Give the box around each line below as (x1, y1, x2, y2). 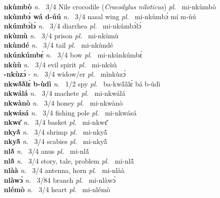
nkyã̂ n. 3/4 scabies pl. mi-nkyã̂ (4, 136, 107, 146)
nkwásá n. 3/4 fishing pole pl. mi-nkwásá (4, 107, 137, 117)
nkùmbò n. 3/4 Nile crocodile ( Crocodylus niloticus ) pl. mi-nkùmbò (4, 1, 216, 11)
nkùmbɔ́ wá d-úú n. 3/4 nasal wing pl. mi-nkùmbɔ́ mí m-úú (4, 11, 196, 21)
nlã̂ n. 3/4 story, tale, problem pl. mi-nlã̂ (4, 155, 134, 166)
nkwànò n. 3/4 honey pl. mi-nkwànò (4, 97, 123, 108)
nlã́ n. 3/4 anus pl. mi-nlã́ (4, 145, 89, 156)
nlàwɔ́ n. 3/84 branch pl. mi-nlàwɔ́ (4, 174, 116, 185)
